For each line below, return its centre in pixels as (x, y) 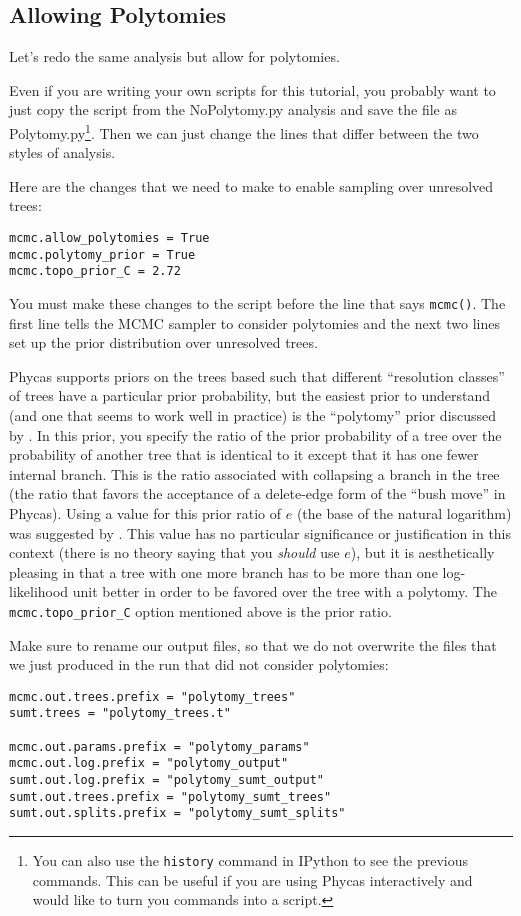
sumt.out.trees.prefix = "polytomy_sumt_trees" (170, 796)
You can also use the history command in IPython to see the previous (250, 860)
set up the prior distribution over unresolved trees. (163, 342)
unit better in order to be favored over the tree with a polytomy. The (284, 591)
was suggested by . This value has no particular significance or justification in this (260, 532)
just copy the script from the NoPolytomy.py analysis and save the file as (233, 109)
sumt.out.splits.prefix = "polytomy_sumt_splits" (177, 813)
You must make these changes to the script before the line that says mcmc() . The (257, 302)
